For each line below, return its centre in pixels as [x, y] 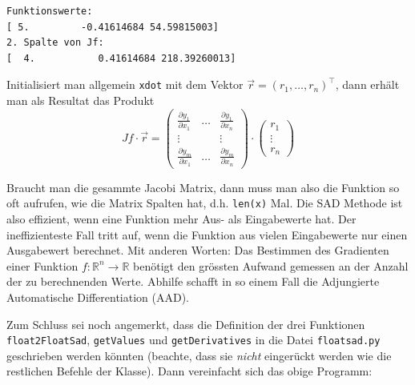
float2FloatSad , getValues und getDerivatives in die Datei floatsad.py [193, 340]
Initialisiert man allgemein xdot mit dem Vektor [125, 84]
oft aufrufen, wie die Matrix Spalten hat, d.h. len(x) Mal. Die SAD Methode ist [205, 203]
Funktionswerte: [50, 11]
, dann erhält [367, 84]
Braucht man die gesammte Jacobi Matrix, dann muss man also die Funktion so [203, 187]
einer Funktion [42, 265]
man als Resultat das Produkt [81, 100]
